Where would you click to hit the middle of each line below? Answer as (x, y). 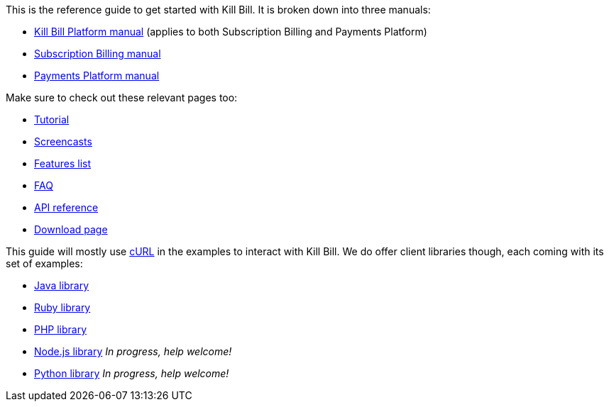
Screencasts (63, 141)
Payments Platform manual (97, 76)
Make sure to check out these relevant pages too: (122, 97)
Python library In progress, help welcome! (132, 373)
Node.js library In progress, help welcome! (133, 351)
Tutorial (52, 119)
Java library (62, 285)
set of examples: (44, 263)
